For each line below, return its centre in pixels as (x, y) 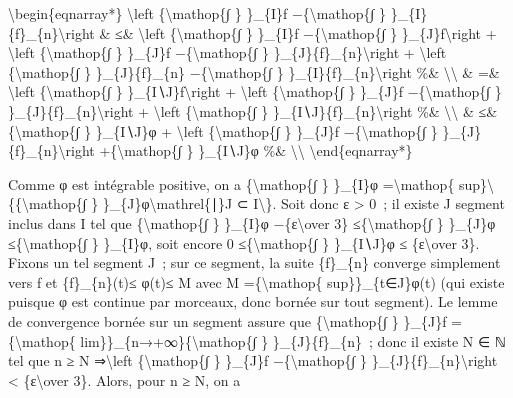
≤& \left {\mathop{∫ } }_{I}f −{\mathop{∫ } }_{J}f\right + (306, 32)
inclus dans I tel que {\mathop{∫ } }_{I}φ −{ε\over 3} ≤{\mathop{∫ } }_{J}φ (252, 222)
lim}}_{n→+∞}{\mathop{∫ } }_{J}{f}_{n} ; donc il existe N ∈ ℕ (293, 340)
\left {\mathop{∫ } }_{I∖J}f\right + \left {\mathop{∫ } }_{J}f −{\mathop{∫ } (255, 91)
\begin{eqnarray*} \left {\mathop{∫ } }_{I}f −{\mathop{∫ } (197, 13)
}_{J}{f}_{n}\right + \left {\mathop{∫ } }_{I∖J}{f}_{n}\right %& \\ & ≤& (253, 110)
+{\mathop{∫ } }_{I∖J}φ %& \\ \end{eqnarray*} (256, 150)
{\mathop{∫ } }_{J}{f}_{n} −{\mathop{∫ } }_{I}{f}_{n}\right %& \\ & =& (254, 71)
